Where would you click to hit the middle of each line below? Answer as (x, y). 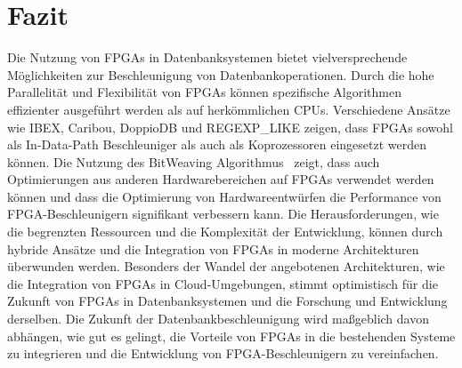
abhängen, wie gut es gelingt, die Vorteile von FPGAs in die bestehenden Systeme (231, 336)
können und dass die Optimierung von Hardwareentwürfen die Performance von (224, 196)
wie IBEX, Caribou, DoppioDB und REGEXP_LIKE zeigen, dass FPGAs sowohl (230, 127)
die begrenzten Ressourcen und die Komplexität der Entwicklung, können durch (225, 232)
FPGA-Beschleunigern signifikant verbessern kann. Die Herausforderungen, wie (223, 214)
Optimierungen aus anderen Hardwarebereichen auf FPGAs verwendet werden (221, 179)
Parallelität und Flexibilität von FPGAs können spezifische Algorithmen (205, 92)
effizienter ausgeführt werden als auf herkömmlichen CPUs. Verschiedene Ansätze (229, 109)
